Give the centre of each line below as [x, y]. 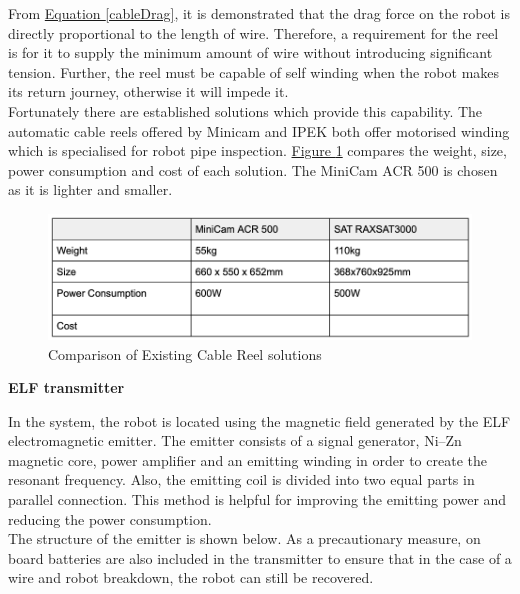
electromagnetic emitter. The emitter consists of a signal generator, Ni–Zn [235, 440]
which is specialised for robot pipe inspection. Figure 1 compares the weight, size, [257, 150]
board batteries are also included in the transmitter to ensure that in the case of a [260, 557]
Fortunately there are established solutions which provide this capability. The [245, 110]
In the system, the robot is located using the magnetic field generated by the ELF [259, 420]
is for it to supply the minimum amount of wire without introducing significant [250, 52]
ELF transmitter [66, 387]
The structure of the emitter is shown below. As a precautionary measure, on [244, 538]
